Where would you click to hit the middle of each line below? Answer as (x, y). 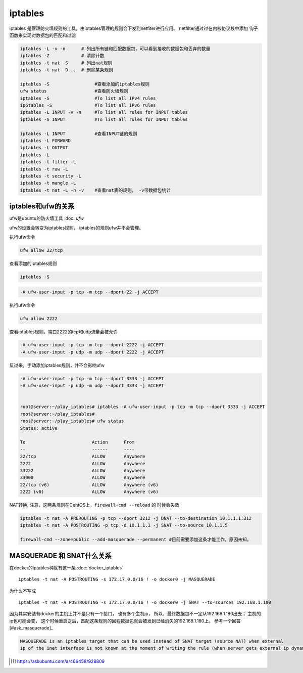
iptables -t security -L (51, 176)
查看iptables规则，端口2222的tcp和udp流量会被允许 (64, 332)
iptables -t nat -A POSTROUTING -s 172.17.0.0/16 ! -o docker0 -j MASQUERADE (117, 579)
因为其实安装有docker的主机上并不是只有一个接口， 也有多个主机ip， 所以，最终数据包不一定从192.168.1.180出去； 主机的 (135, 614)
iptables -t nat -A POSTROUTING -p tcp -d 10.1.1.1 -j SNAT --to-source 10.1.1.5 (124, 525)
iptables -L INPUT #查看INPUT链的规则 (79, 133)
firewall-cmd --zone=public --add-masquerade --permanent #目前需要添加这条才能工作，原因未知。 (136, 540)
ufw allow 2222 (39, 318)
